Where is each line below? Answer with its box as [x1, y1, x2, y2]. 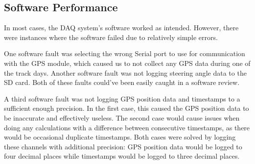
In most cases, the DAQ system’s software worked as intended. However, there [4, 22, 239, 33]
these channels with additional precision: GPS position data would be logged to [4, 141, 242, 151]
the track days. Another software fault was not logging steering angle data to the [4, 67, 247, 78]
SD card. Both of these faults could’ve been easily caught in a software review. [4, 77, 240, 87]
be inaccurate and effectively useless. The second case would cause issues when [4, 112, 240, 123]
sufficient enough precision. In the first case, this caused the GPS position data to [4, 103, 249, 113]
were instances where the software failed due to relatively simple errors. [4, 32, 218, 42]
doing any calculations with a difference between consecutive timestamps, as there [4, 122, 250, 132]
